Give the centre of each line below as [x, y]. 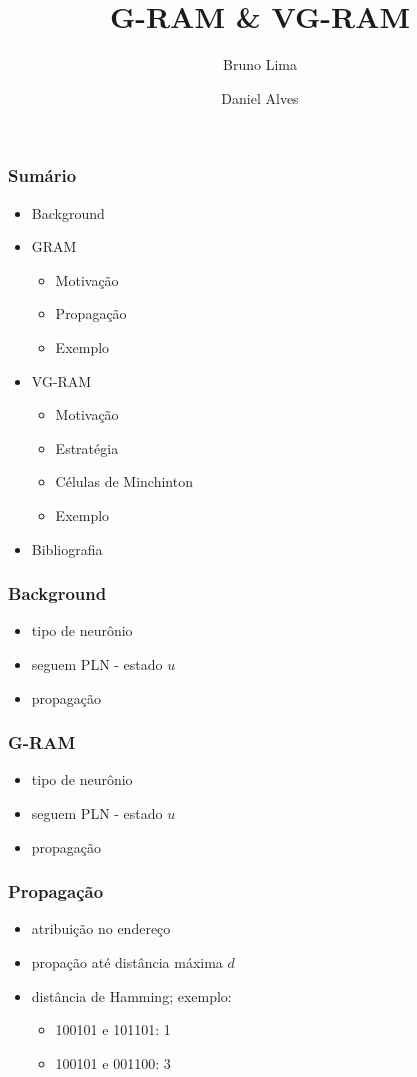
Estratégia [87, 447]
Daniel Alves [260, 97]
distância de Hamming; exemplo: [131, 995]
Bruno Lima [260, 64]
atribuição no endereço [101, 928]
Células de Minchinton [124, 481]
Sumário [42, 175]
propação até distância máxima [127, 961]
